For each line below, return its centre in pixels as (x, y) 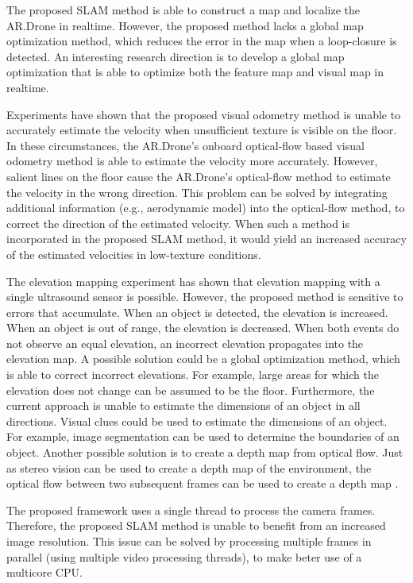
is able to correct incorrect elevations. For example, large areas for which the (193, 375)
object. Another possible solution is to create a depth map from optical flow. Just (205, 452)
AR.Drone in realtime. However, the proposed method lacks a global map (185, 25)
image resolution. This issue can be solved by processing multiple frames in (189, 541)
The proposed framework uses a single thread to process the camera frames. (191, 510)
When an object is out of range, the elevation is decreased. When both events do (203, 328)
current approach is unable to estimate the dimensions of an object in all (183, 405)
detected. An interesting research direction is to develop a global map (176, 56)
